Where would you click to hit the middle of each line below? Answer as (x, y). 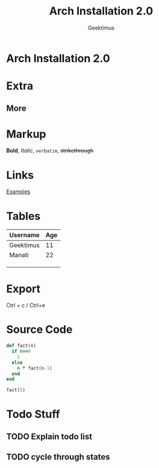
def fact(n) (21, 346)
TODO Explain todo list (49, 436)
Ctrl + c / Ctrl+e (26, 305)
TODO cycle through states (58, 457)
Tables (23, 216)
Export (23, 289)
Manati (19, 255)
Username (25, 235)
